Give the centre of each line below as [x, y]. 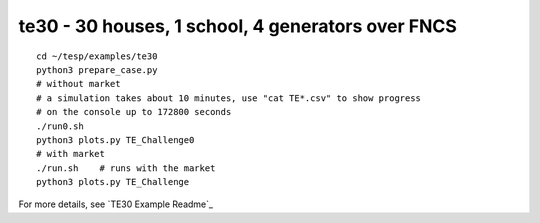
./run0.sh [60, 126]
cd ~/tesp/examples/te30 [97, 56]
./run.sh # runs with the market [126, 168]
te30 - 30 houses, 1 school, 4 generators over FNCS [237, 26]
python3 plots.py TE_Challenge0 [115, 139]
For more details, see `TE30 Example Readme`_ [116, 204]
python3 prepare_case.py [97, 69]
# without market [78, 84]
